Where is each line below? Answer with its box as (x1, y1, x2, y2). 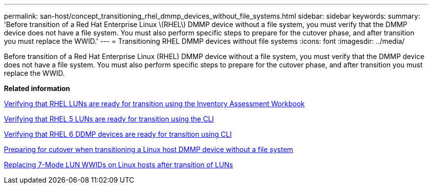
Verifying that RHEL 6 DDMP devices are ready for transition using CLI (4, 130, 232, 138)
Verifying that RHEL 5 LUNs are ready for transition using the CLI (4, 115, 214, 123)
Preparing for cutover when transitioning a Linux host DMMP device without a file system (4, 145, 293, 154)
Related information (4, 84, 71, 93)
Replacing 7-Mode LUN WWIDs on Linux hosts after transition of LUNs (4, 160, 233, 169)
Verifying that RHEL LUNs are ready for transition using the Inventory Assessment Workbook (4, 99, 305, 108)
